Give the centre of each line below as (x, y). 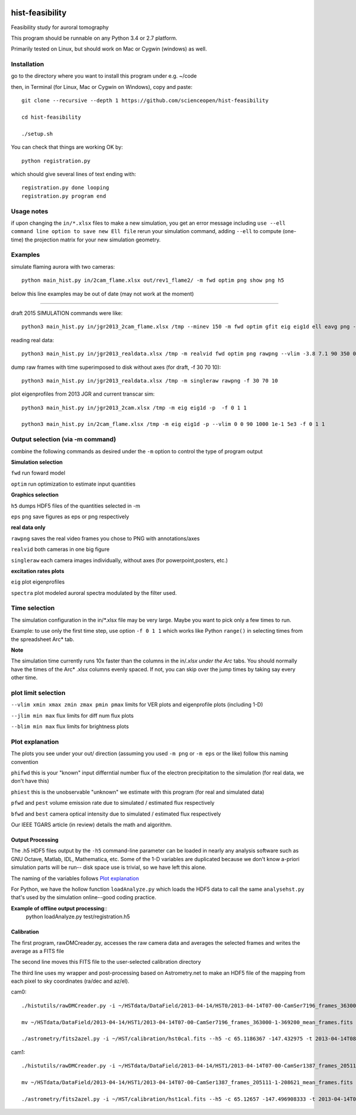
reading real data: (33, 340)
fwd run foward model (38, 473)
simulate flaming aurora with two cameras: (63, 266)
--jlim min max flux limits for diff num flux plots (72, 715)
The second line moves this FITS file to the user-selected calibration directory (106, 962)
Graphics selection (35, 495)
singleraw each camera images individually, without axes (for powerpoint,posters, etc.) (120, 560)
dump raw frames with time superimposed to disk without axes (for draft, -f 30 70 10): (116, 367)
